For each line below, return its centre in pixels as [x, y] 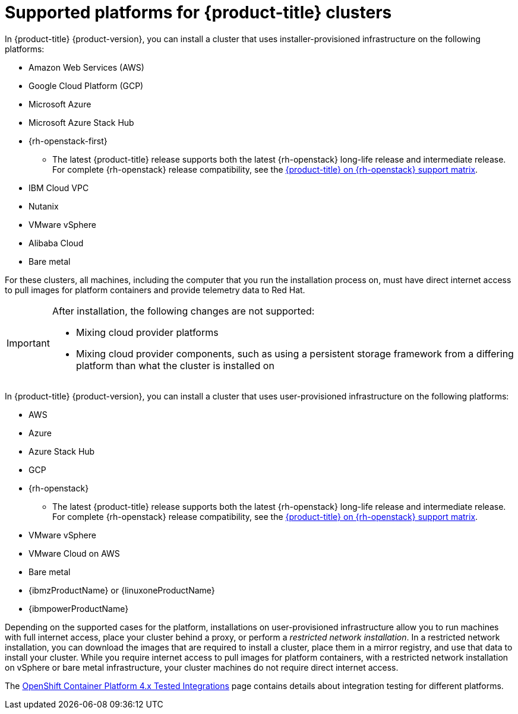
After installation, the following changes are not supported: [183, 311]
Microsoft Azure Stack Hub [81, 122]
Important [28, 343]
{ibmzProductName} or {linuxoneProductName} [122, 590]
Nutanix [44, 206]
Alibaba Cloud [56, 243]
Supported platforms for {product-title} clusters [198, 12]
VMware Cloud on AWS [74, 553]
